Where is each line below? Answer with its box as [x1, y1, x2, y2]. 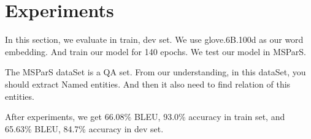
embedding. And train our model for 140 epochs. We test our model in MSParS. [5, 45, 306, 58]
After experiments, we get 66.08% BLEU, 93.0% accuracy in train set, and [5, 110, 285, 123]
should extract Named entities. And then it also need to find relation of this [5, 77, 291, 90]
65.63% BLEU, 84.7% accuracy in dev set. [5, 122, 164, 135]
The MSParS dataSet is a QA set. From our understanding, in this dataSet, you [5, 66, 306, 78]
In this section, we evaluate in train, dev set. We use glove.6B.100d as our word [5, 33, 304, 46]
